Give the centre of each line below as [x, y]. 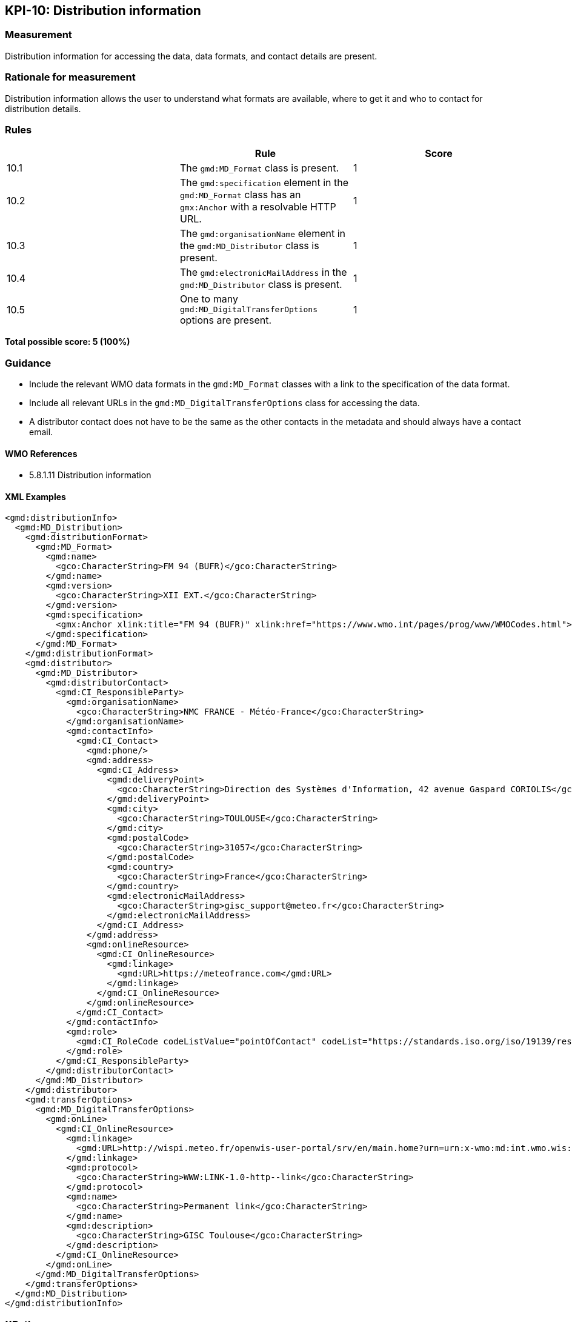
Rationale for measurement [70, 77]
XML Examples [35, 496]
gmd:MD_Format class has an [240, 195]
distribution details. [43, 108]
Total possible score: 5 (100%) [68, 342]
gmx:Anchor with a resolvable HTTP [258, 207]
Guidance [28, 363]
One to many [209, 299]
